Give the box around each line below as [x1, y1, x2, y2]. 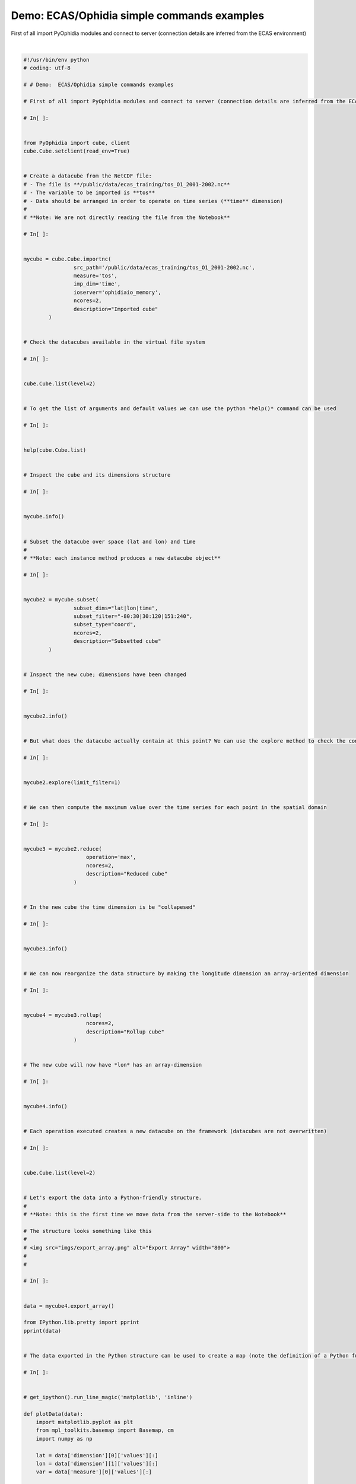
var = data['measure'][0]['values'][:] [36, 1469, 152, 1475]
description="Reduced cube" [86, 870, 168, 877]
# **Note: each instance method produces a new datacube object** [23, 555, 221, 562]
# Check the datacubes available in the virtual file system [23, 339, 205, 345]
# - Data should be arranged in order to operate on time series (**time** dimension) [23, 198, 284, 204]
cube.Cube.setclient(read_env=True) [23, 148, 131, 154]
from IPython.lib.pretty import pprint [23, 1319, 139, 1326]
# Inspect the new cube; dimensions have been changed [23, 671, 186, 678]
